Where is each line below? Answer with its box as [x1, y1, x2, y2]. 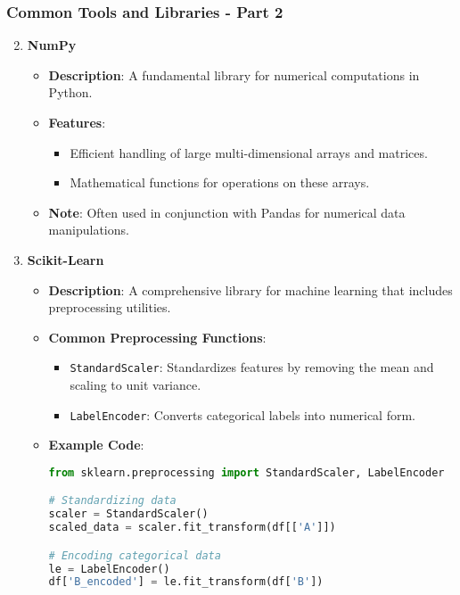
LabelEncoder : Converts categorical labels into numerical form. [70, 405, 415, 424]
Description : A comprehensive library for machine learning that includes [48, 280, 453, 299]
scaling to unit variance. [70, 376, 201, 393]
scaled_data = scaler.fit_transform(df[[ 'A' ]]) [48, 521, 336, 534]
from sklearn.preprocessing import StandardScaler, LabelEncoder [48, 466, 445, 479]
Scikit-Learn [27, 250, 104, 269]
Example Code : [48, 435, 144, 454]
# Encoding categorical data [48, 549, 221, 562]
